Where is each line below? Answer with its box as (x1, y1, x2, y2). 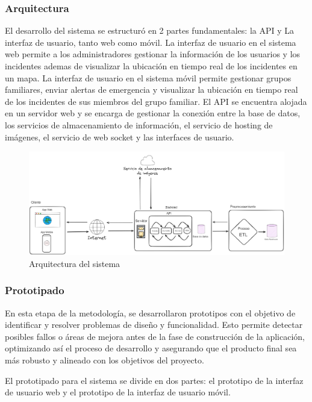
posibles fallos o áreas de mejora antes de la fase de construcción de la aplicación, (5, 330, 305, 342)
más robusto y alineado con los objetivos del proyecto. (5, 353, 204, 366)
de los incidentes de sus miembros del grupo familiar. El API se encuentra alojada (5, 95, 307, 107)
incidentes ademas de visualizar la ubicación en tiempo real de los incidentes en (5, 60, 298, 72)
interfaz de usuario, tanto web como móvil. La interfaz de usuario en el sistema (5, 36, 296, 48)
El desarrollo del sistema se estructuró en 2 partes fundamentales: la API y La (5, 24, 295, 37)
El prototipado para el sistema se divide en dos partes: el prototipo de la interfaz (5, 374, 304, 386)
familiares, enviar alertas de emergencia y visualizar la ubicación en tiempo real (5, 83, 298, 96)
